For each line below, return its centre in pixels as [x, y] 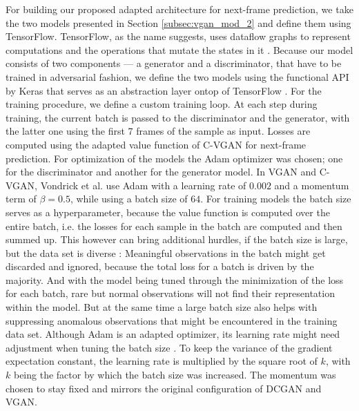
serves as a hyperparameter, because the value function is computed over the [168, 212]
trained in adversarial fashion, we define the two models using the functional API [177, 76]
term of [21, 199]
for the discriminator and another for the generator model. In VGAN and [161, 172]
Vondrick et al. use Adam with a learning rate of [143, 185]
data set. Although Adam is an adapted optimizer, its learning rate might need [173, 334]
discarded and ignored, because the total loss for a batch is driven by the [160, 266]
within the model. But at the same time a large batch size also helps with [162, 307]
